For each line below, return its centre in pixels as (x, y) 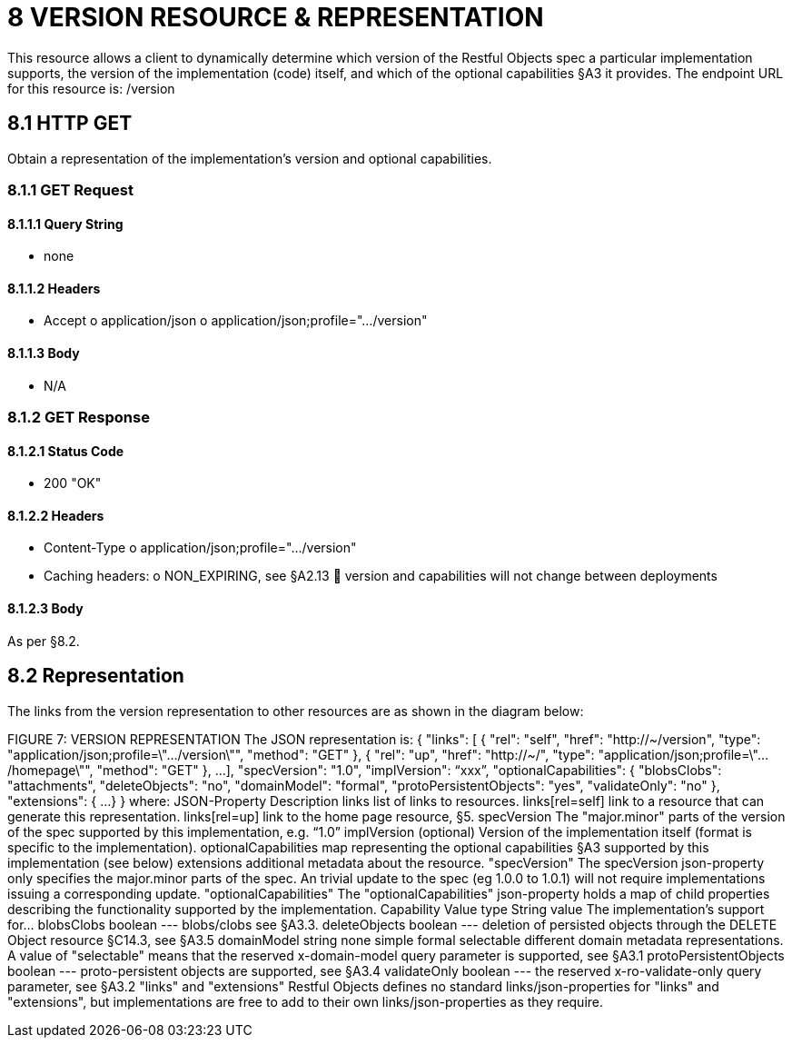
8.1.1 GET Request (70, 189)
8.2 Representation (96, 676)
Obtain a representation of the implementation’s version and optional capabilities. (250, 158)
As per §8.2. (44, 641)
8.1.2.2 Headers (56, 515)
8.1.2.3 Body (45, 609)
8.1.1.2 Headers (54, 288)
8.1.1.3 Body (44, 353)
